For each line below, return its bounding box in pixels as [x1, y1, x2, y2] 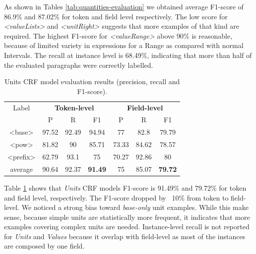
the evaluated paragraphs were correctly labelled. [4, 59, 153, 70]
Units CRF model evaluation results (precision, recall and [4, 76, 180, 87]
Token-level [55, 102, 94, 112]
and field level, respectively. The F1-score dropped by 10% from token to [4, 192, 229, 203]
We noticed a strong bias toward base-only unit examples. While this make [21, 202, 249, 212]
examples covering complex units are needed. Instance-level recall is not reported [4, 221, 250, 232]
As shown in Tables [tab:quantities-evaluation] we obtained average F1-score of [4, 1, 244, 11]
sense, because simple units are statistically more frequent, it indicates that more [4, 211, 250, 222]
